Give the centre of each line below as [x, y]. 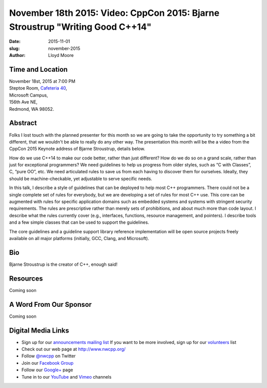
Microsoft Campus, [29, 95]
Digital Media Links [39, 330]
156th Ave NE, [23, 102]
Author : [17, 55]
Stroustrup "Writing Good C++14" [80, 27]
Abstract [23, 123]
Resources [26, 278]
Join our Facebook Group [47, 363]
